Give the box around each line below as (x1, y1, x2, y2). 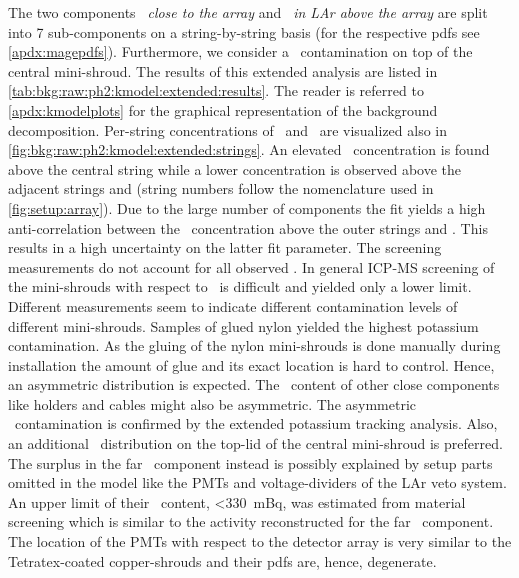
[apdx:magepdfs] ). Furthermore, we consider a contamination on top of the (8, 41, 473, 62)
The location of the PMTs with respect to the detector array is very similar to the (8, 531, 512, 552)
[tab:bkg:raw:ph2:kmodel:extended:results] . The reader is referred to (8, 80, 424, 101)
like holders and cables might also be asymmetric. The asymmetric (8, 393, 417, 414)
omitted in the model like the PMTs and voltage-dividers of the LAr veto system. (8, 472, 507, 493)
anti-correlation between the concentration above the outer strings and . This (8, 217, 488, 238)
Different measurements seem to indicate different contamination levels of (8, 295, 458, 316)
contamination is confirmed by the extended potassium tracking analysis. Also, (14, 413, 498, 434)
